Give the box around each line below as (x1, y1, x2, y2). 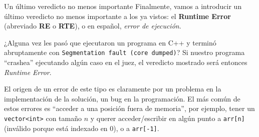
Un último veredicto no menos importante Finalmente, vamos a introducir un (4, 1, 242, 11)
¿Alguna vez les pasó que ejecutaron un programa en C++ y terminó (4, 37, 216, 47)
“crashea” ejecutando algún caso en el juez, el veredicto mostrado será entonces (4, 57, 247, 67)
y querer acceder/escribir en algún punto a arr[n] (90, 113, 245, 123)
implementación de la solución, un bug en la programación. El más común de (4, 93, 240, 103)
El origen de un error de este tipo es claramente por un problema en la (4, 83, 221, 94)
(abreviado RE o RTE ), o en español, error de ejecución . (4, 20, 181, 31)
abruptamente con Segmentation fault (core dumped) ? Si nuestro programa (4, 47, 245, 57)
